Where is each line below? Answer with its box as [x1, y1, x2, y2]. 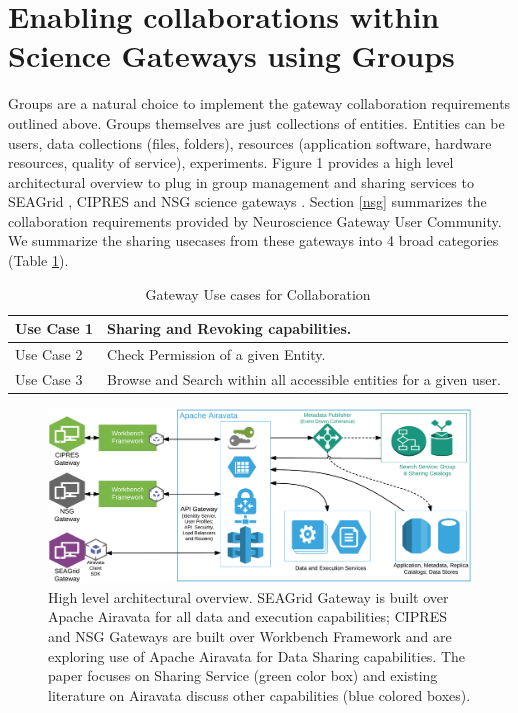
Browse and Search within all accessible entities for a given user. [107, 368, 501, 389]
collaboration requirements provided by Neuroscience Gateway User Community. [8, 210, 502, 231]
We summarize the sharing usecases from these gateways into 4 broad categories [8, 230, 499, 251]
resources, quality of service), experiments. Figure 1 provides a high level [8, 152, 454, 173]
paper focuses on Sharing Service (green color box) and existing [48, 665, 438, 686]
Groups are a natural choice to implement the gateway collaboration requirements [8, 93, 511, 114]
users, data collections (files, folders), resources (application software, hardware [8, 132, 492, 153]
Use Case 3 [15, 368, 83, 389]
